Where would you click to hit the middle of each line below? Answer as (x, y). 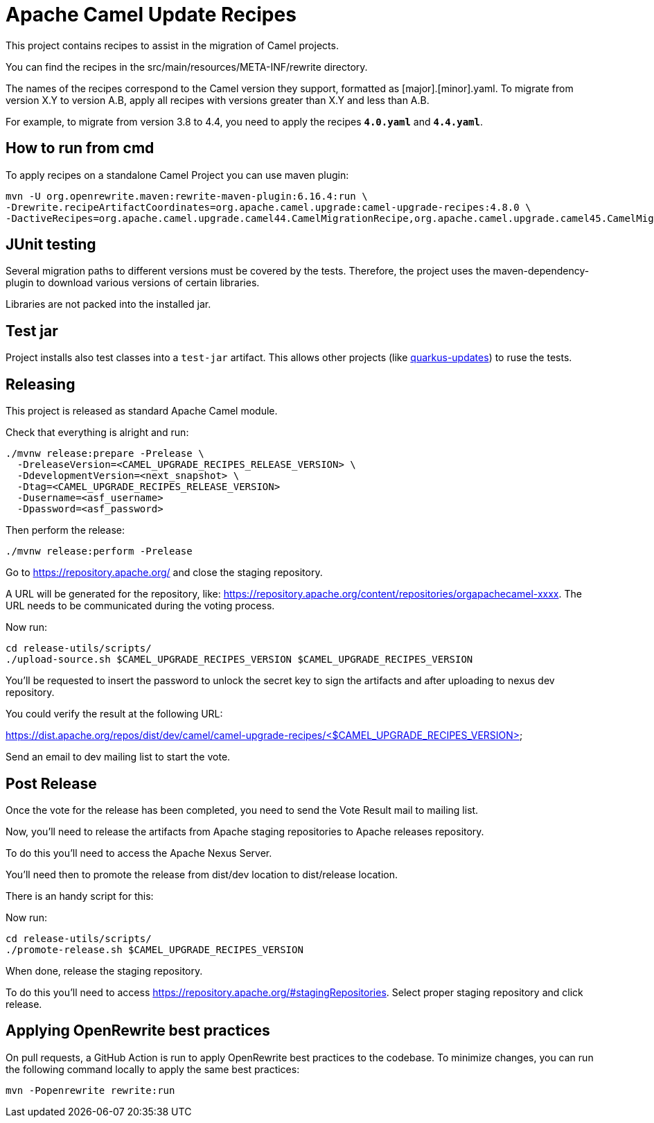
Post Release (51, 783)
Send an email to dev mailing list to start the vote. (118, 757)
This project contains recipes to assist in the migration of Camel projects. (172, 45)
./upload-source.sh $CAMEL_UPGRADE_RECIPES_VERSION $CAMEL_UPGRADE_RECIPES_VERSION (239, 660)
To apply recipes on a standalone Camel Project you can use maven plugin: (177, 175)
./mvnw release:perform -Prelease (99, 551)
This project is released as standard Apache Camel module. (142, 411)
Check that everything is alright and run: (97, 433)
